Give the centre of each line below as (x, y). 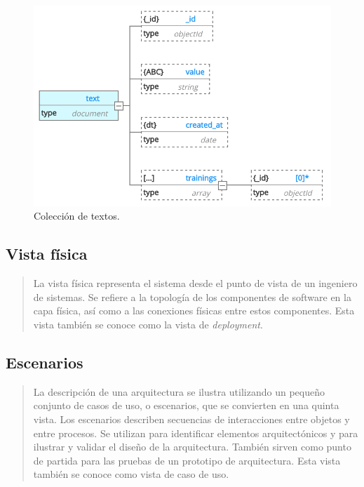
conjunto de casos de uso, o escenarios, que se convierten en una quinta (186, 405)
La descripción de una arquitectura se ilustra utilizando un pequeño (179, 391)
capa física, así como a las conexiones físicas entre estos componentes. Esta (194, 311)
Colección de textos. (77, 216)
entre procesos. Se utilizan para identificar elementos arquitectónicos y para (196, 433)
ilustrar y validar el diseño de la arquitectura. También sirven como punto (192, 447)
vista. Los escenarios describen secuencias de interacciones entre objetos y (191, 419)
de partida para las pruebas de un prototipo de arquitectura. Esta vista (187, 460)
